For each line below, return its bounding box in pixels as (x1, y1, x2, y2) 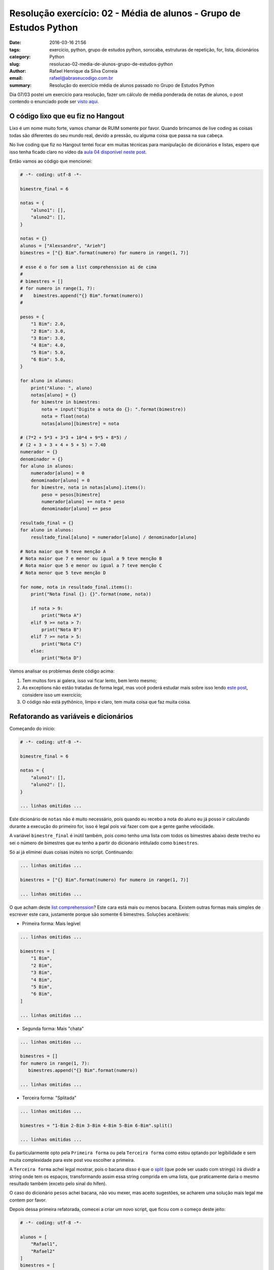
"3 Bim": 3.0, (30, 335, 66, 341)
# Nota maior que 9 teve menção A (20, 549, 106, 554)
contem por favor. (9, 1197, 47, 1203)
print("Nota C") (41, 641, 82, 647)
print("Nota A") (41, 613, 82, 618)
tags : (9, 46, 21, 53)
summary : (9, 82, 32, 88)
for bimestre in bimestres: (30, 399, 101, 405)
